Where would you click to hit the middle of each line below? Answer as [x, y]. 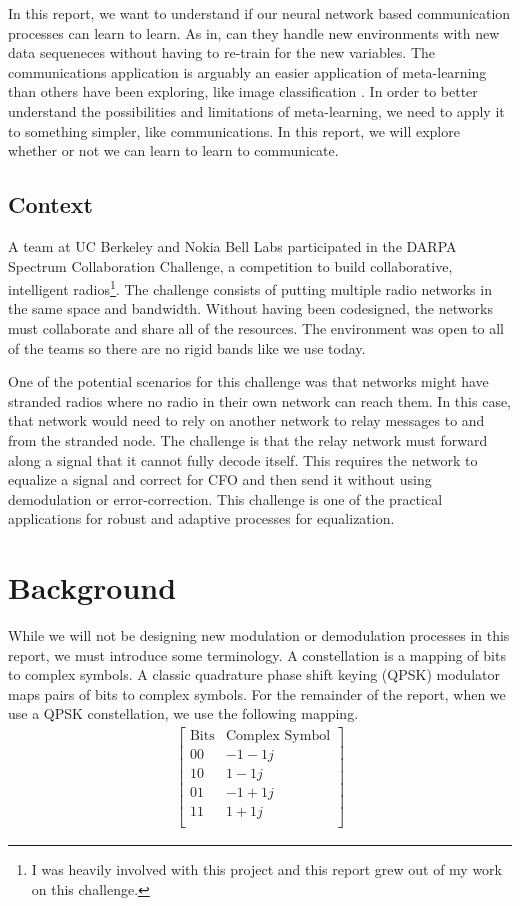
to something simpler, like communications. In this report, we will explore [234, 130]
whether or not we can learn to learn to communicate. [173, 150]
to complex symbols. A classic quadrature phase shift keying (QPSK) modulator [254, 674]
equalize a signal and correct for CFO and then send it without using [220, 479]
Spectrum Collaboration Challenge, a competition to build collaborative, [230, 265]
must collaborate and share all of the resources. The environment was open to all [256, 327]
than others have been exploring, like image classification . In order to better [243, 91]
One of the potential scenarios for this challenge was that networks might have [248, 381]
